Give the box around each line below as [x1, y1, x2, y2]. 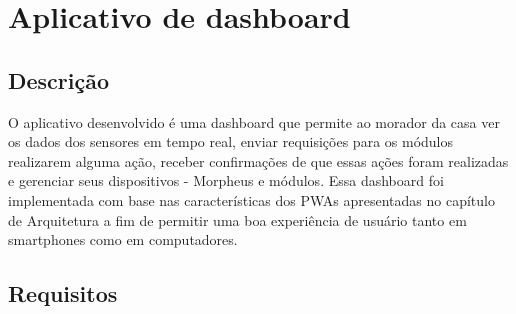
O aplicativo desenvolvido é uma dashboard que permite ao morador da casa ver [8, 111, 500, 132]
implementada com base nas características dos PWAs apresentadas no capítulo [8, 189, 495, 210]
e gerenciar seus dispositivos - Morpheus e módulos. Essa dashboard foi [8, 170, 444, 191]
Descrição [8, 64, 110, 95]
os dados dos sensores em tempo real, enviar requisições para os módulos [8, 131, 454, 152]
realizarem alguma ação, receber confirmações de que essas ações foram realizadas [8, 150, 509, 171]
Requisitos [8, 278, 118, 309]
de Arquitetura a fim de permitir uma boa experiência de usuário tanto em [8, 209, 467, 230]
